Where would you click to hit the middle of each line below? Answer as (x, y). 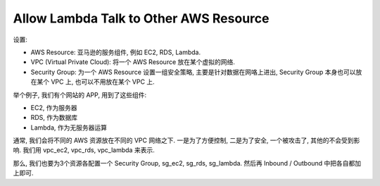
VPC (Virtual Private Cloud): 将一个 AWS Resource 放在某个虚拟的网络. (133, 62)
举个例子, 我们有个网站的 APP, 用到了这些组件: (80, 94)
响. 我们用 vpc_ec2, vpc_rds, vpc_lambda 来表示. (84, 150)
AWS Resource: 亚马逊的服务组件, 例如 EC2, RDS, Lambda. (115, 52)
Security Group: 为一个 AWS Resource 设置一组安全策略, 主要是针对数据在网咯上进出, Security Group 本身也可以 (193, 72)
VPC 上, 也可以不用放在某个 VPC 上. (102, 82)
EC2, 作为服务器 (54, 107)
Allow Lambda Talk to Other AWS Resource (141, 18)
